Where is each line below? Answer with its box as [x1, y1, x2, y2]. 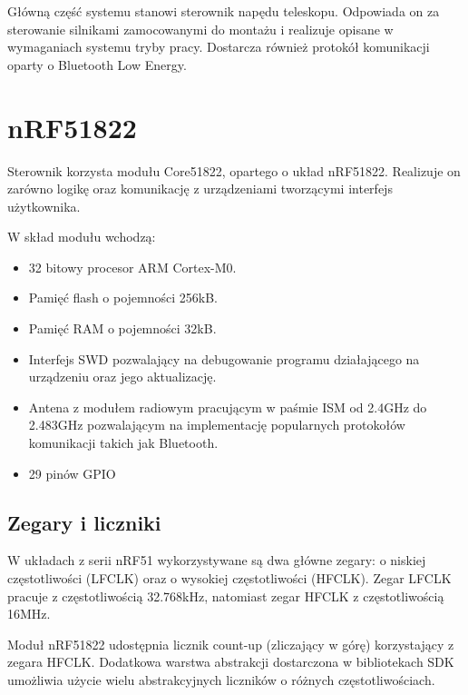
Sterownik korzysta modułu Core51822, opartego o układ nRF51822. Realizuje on [7, 161, 461, 180]
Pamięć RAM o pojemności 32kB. [28, 319, 217, 338]
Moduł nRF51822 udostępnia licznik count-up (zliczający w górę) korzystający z [7, 634, 454, 653]
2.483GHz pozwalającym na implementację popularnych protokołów [28, 415, 405, 434]
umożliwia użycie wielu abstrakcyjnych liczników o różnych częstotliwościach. [7, 670, 435, 689]
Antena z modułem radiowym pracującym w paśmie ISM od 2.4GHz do [28, 397, 427, 416]
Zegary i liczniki [7, 508, 161, 536]
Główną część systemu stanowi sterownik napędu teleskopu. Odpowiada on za [7, 2, 440, 20]
